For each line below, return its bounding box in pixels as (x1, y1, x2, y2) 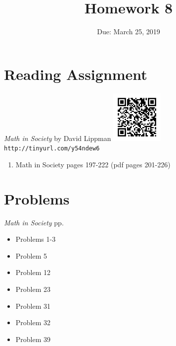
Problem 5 (15, 250, 47, 261)
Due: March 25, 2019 (97, 26, 160, 37)
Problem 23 (15, 284, 51, 294)
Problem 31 (15, 300, 51, 311)
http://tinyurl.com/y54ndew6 (4, 145, 100, 152)
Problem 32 (15, 317, 51, 328)
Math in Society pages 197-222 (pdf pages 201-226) (15, 159, 171, 169)
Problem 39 (15, 334, 51, 344)
